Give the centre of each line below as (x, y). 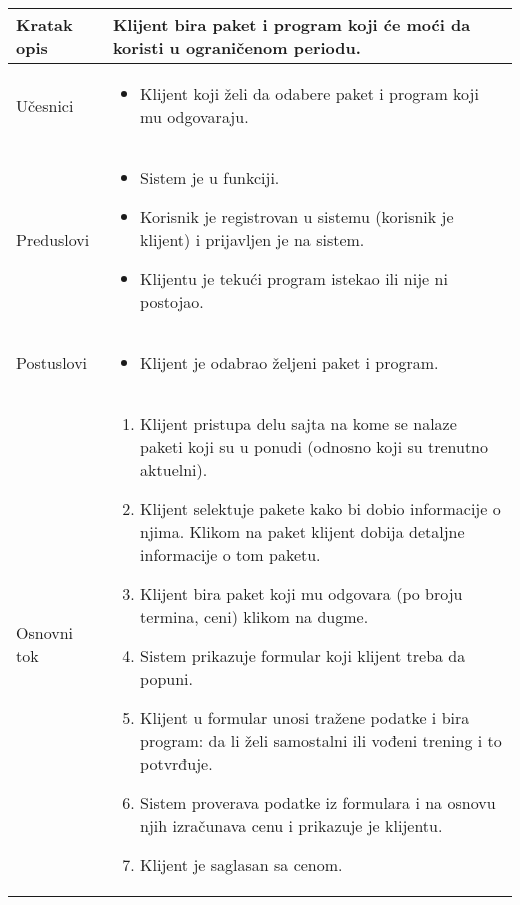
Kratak (44, 24)
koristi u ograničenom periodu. (236, 47)
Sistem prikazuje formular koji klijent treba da (303, 655)
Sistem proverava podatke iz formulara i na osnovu (318, 802)
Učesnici (45, 105)
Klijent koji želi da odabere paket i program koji (309, 93)
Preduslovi (53, 239)
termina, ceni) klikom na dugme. (254, 616)
